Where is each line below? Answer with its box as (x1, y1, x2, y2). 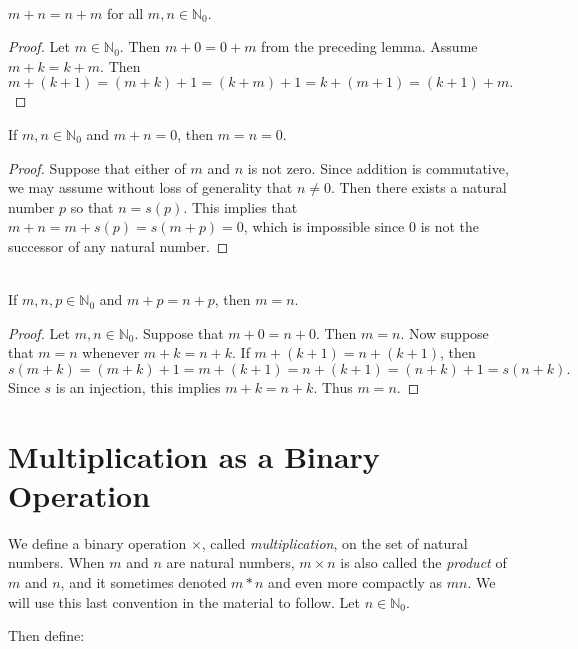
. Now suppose (400, 322, 489, 343)
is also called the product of (340, 552, 507, 573)
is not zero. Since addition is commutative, (247, 157, 509, 178)
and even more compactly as (268, 572, 443, 592)
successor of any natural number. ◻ (8, 235, 229, 256)
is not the (420, 216, 480, 237)
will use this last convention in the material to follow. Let (8, 591, 361, 612)
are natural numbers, (166, 552, 295, 573)
